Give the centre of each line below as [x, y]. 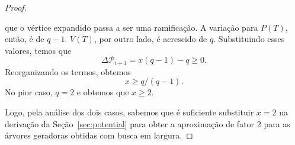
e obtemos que [103, 92]
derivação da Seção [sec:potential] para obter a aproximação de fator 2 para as [147, 123]
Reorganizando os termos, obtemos [68, 71]
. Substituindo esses [249, 39]
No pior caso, [29, 92]
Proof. [16, 7]
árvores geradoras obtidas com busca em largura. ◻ [99, 135]
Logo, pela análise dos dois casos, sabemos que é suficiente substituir [129, 112]
